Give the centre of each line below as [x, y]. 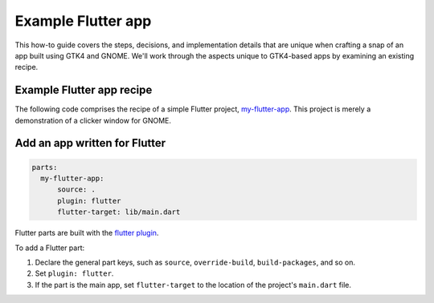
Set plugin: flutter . [74, 273]
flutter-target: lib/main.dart [119, 212]
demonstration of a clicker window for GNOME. [93, 120]
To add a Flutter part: [50, 248]
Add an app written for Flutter [90, 143]
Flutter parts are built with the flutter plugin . [87, 233]
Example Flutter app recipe [84, 90]
